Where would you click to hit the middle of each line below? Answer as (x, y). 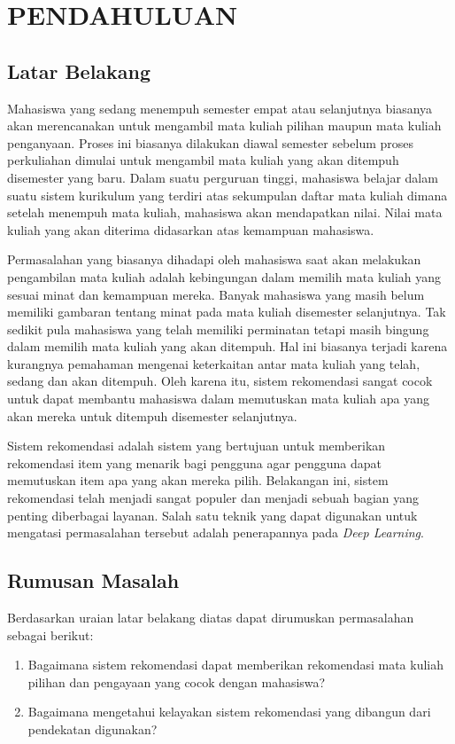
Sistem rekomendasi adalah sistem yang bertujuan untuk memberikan (197, 446)
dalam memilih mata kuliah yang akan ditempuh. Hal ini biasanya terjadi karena (227, 346)
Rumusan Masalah (93, 580)
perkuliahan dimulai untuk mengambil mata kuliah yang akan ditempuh (203, 160)
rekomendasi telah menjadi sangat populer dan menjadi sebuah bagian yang (213, 498)
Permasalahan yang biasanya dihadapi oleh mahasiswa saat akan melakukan (214, 259)
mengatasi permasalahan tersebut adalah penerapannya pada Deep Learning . (216, 533)
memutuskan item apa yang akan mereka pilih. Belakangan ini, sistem (198, 480)
